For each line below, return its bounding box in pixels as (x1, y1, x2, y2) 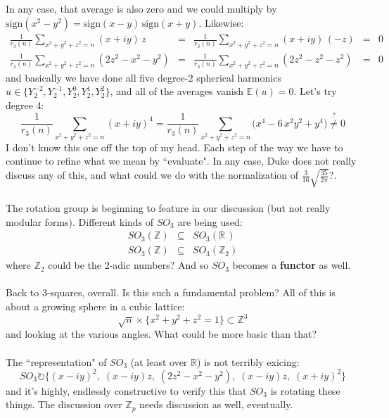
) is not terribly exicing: (196, 354, 300, 369)
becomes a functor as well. (232, 258, 351, 272)
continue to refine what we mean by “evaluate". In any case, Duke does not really (6, 153, 357, 168)
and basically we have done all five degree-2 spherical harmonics (6, 70, 281, 84)
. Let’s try (293, 84, 337, 99)
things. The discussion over (6, 397, 122, 412)
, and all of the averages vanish (110, 84, 244, 99)
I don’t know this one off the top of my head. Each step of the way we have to (6, 139, 343, 154)
